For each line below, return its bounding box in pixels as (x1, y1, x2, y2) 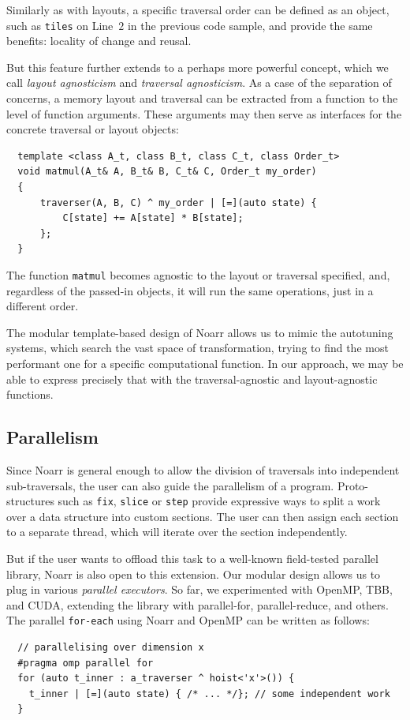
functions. (6, 386, 54, 403)
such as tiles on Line (6, 17, 114, 33)
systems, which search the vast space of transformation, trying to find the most (6, 339, 389, 356)
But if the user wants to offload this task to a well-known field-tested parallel (6, 550, 378, 567)
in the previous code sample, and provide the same (127, 17, 373, 33)
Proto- (337, 477, 369, 493)
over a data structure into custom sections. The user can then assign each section (6, 508, 399, 524)
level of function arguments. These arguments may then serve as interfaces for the (6, 105, 402, 122)
